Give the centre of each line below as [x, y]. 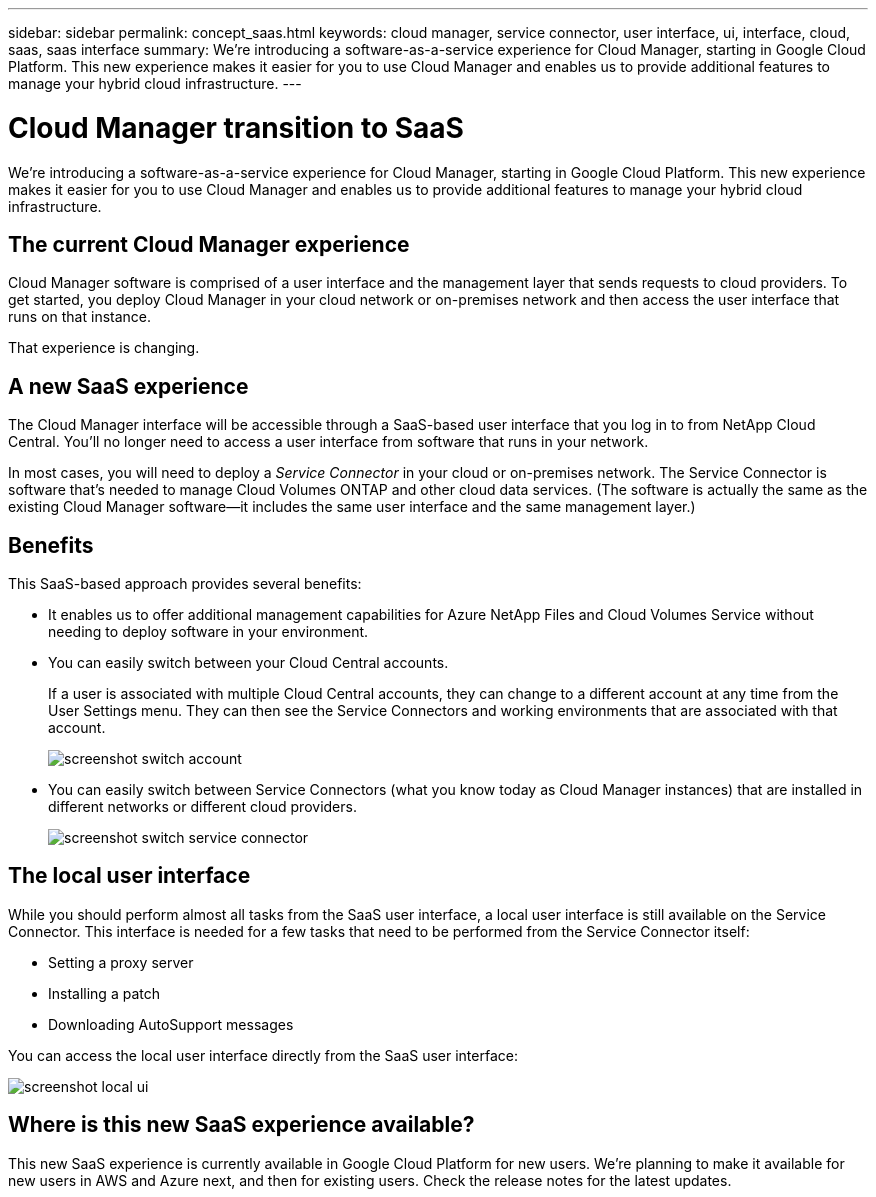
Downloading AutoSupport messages [171, 1024]
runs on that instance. [80, 317]
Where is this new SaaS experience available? [241, 1125]
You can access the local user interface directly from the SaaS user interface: [263, 1055]
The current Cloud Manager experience [209, 244]
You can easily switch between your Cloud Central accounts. [248, 663]
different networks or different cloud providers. [202, 807]
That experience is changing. [104, 348]
